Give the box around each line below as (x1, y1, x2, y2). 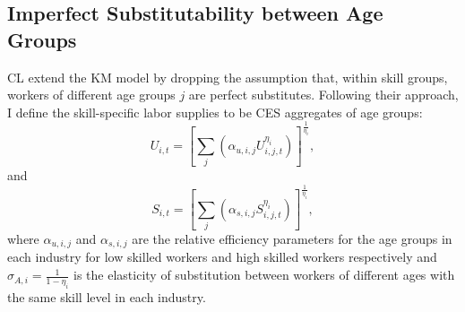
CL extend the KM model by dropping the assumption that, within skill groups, (7, 67, 448, 86)
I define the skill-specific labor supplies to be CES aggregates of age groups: (7, 102, 423, 121)
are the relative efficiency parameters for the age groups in (132, 230, 452, 247)
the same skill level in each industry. (7, 287, 206, 306)
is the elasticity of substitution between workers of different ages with (73, 265, 455, 284)
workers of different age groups (7, 85, 176, 104)
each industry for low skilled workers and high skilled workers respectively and (7, 247, 437, 266)
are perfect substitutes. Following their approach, (188, 85, 459, 104)
